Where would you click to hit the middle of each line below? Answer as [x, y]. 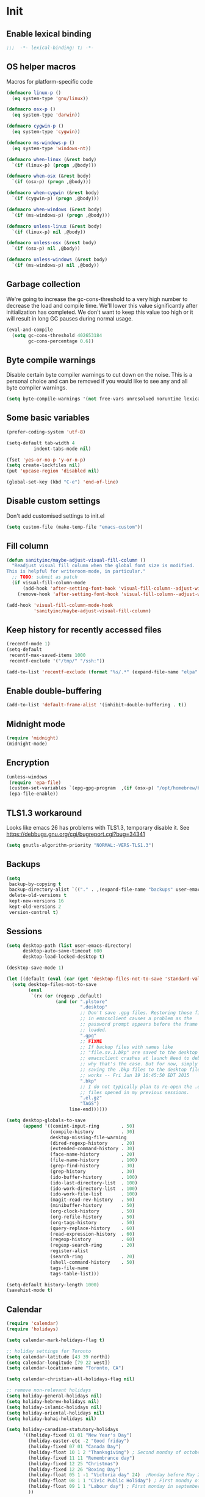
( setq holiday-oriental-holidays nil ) [56, 1413]
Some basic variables [48, 418]
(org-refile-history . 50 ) [92, 1217]
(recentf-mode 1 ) [28, 644]
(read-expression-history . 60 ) [92, 1234]
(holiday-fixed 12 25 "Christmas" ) [74, 1463]
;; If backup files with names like [127, 1047]
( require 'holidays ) [33, 1329]
